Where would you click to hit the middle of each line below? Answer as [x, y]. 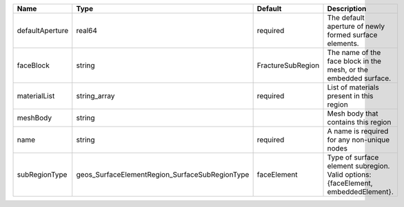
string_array [95, 96]
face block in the [354, 61]
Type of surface [353, 157]
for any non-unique [358, 140]
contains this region [359, 122]
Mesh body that [353, 113]
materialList [36, 96]
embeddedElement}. [360, 192]
